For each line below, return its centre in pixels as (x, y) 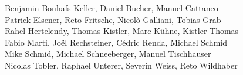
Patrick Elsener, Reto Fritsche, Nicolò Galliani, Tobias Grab (113, 19)
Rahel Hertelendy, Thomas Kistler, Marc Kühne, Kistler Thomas (122, 31)
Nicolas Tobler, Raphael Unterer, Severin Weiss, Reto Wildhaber (121, 65)
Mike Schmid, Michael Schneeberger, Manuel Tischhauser (108, 54)
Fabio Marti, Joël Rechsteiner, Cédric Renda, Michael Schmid (116, 42)
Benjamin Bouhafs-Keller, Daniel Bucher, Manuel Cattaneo (112, 8)
